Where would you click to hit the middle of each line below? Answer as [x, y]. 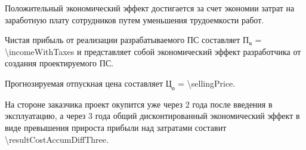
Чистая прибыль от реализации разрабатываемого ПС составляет [123, 40]
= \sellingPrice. [207, 83]
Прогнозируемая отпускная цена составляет [84, 83]
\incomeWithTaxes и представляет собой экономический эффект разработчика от [153, 51]
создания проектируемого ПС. [59, 63]
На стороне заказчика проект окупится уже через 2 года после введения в [139, 104]
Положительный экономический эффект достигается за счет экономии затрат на [150, 8]
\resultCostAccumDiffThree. [57, 139]
